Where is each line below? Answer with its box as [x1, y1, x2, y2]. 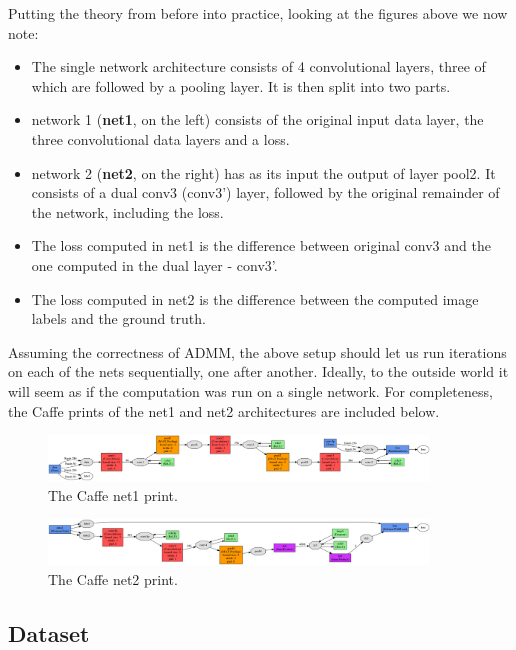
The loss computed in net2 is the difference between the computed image [31, 288, 479, 309]
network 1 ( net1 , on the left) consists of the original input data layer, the [31, 109, 484, 130]
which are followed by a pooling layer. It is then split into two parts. [31, 75, 451, 96]
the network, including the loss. [31, 201, 224, 222]
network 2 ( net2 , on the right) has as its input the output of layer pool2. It [31, 162, 496, 183]
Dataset [8, 617, 90, 648]
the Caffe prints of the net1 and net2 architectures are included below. [8, 400, 440, 421]
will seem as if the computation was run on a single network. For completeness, [8, 380, 493, 401]
